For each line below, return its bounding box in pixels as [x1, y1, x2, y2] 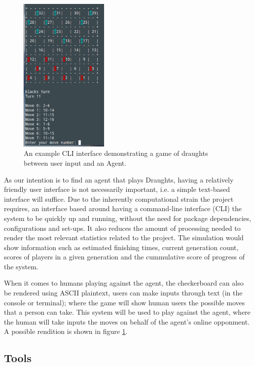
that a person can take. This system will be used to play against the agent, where [4, 307, 251, 317]
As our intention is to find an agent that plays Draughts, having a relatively [4, 174, 234, 184]
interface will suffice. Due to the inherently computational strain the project [4, 193, 234, 204]
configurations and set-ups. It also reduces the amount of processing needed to [4, 222, 241, 233]
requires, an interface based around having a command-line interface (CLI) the [4, 203, 242, 214]
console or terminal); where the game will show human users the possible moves [4, 297, 245, 307]
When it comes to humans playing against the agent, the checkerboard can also [4, 278, 244, 288]
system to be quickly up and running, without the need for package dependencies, [4, 213, 252, 223]
